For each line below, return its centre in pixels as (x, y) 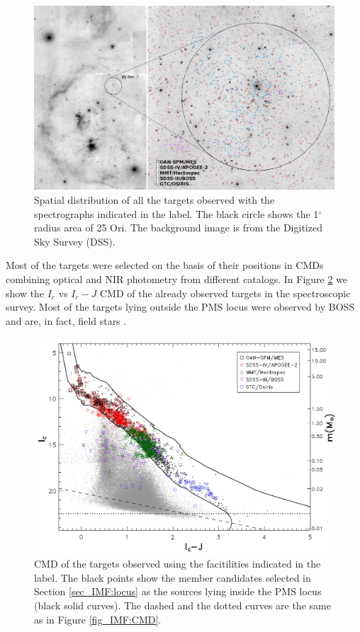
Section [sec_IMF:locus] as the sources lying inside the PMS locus (178, 591)
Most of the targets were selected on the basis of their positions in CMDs (165, 265)
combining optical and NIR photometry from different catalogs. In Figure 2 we (177, 279)
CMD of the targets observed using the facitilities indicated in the (178, 564)
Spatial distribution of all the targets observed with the (154, 200)
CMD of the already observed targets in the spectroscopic (225, 293)
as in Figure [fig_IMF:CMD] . (98, 619)
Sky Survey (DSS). (75, 241)
